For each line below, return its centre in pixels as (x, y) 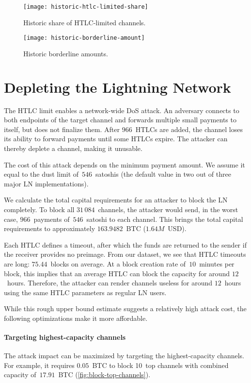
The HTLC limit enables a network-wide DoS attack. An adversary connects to (122, 110)
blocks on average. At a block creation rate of (118, 263)
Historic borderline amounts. (66, 53)
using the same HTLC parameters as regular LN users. (85, 292)
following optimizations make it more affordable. (76, 318)
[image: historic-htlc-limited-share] (86, 7)
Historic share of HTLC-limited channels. (85, 22)
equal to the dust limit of (41, 174)
